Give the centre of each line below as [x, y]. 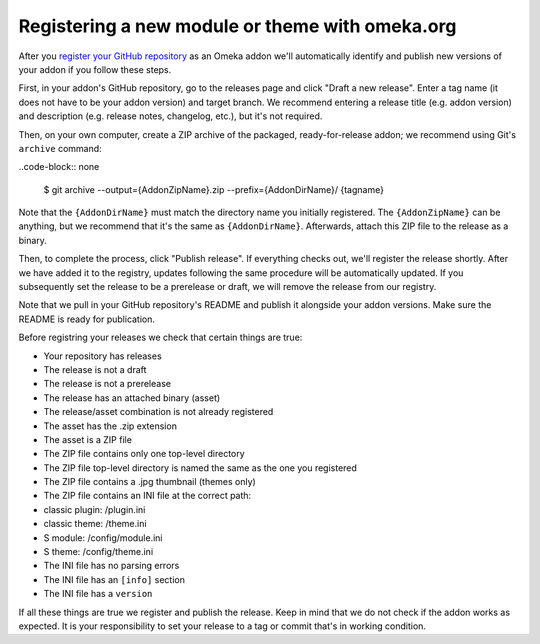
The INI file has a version [98, 594]
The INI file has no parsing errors [111, 566]
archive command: [60, 148]
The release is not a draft [95, 369]
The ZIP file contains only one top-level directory [144, 454]
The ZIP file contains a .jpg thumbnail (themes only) [150, 482]
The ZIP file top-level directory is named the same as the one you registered [200, 467]
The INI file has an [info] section [114, 579]
